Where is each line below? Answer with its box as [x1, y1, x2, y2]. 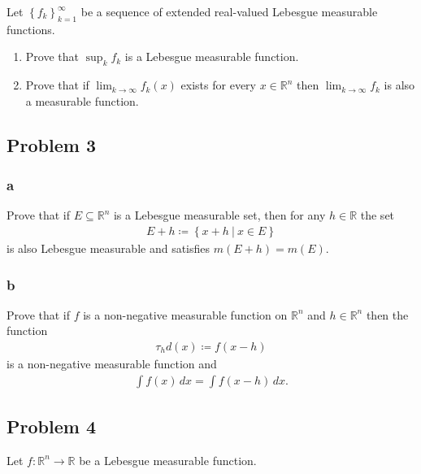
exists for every [180, 76, 256, 93]
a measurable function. [25, 92, 139, 109]
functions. [7, 20, 55, 37]
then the [366, 306, 409, 323]
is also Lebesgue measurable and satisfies [7, 240, 210, 256]
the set [360, 207, 395, 224]
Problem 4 [7, 414, 96, 439]
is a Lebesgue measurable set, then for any [113, 207, 326, 224]
